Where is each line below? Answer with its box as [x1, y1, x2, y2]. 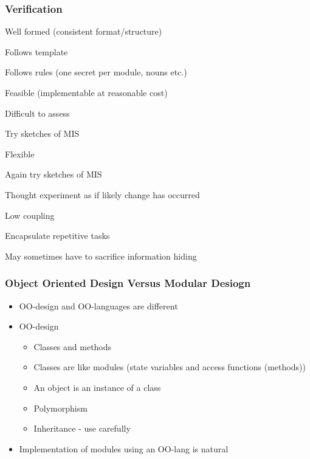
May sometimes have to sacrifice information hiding [5, 249, 197, 262]
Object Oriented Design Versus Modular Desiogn [5, 275, 251, 291]
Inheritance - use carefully [33, 422, 131, 435]
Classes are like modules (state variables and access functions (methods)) [33, 361, 306, 373]
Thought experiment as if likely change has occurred [5, 188, 200, 201]
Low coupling [5, 209, 55, 221]
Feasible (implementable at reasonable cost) [5, 86, 168, 98]
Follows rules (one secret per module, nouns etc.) [5, 66, 187, 78]
